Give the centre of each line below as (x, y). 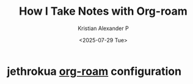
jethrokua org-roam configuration (94, 71)
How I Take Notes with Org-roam (103, 11)
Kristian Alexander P (103, 28)
